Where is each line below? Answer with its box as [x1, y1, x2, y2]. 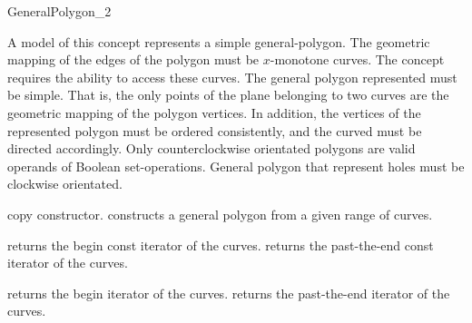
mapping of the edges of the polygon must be [7, 50, 260, 69]
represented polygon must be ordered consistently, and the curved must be [7, 121, 422, 140]
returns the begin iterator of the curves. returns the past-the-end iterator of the [7, 283, 450, 302]
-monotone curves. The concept [270, 50, 445, 69]
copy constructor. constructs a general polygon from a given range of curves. [7, 204, 433, 223]
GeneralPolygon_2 [7, 2, 112, 20]
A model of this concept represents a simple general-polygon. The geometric [7, 32, 430, 51]
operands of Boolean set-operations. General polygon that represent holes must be [7, 156, 465, 175]
